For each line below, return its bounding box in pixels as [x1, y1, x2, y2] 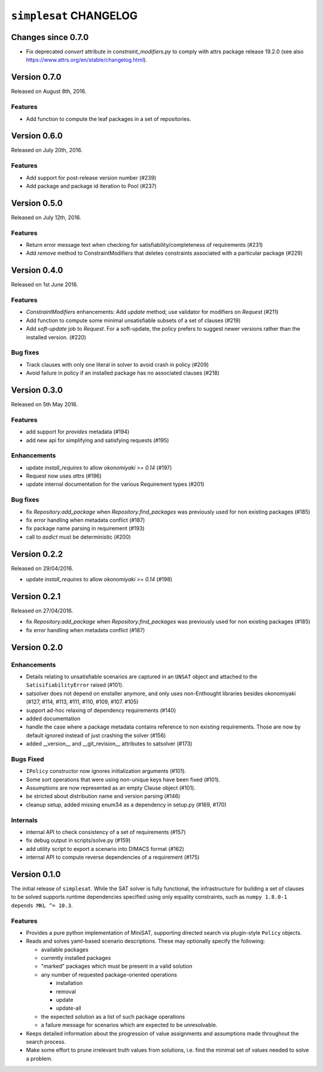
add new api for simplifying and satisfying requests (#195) [26, 436, 169, 443]
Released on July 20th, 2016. [11, 147, 83, 154]
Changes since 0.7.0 [11, 32, 89, 42]
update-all [56, 1004, 81, 1012]
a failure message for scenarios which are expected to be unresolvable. [41, 1022, 218, 1029]
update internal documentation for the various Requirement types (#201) [26, 481, 205, 488]
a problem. [26, 1055, 53, 1062]
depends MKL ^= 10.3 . [11, 902, 73, 909]
